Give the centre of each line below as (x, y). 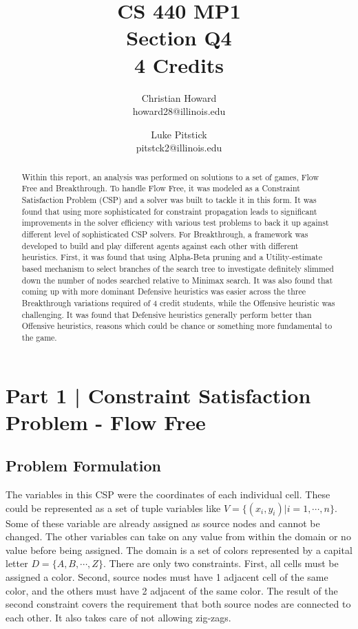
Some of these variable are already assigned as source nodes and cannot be (163, 523)
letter (17, 563)
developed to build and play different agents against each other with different (160, 245)
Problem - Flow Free (106, 422)
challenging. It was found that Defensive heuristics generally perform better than (167, 314)
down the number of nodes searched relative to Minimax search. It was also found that (177, 280)
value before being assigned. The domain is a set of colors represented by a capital (179, 550)
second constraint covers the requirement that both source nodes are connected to (178, 604)
